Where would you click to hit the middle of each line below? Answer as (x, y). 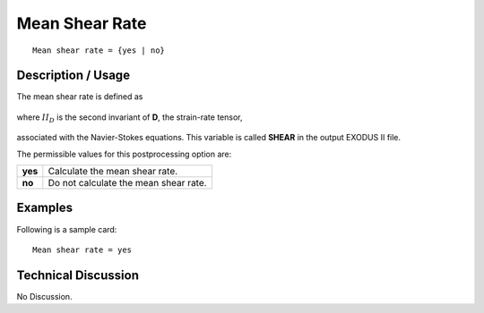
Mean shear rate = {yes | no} (99, 50)
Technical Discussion (78, 275)
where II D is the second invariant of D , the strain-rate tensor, (130, 118)
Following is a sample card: (67, 229)
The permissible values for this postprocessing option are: (124, 154)
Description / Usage (73, 76)
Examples (45, 208)
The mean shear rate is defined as (80, 97)
